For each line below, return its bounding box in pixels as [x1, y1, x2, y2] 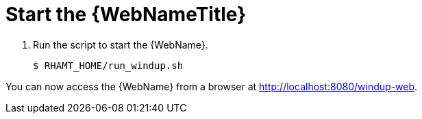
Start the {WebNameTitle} [5, 3, 247, 26]
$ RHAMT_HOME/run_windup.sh [33, 59, 184, 71]
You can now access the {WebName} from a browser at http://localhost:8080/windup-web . [5, 80, 418, 92]
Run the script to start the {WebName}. [33, 38, 208, 51]
